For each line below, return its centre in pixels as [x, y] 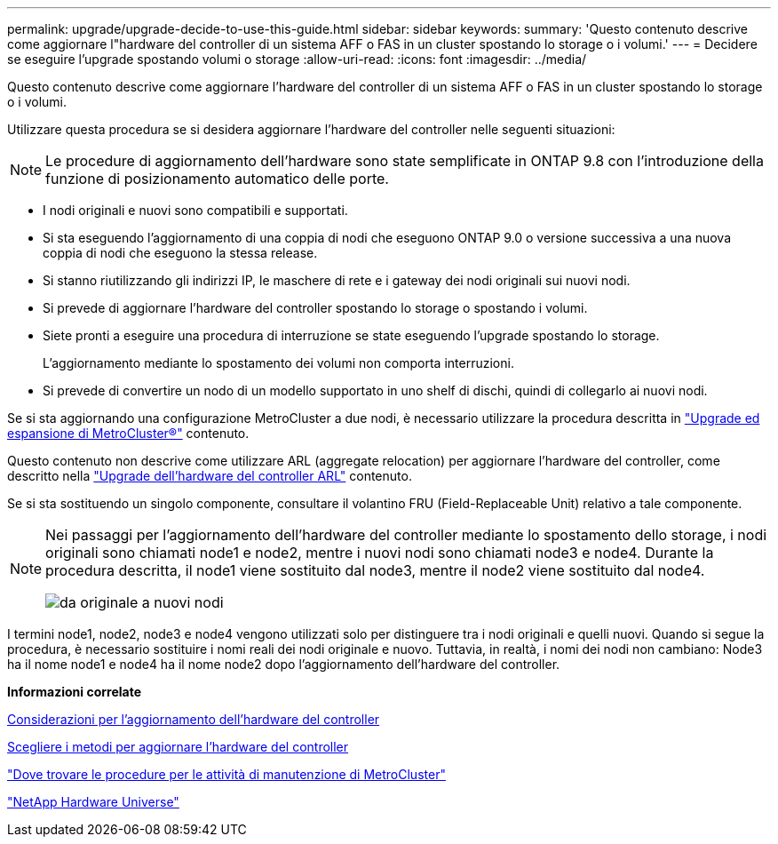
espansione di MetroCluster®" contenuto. [128, 433]
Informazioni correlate [75, 692]
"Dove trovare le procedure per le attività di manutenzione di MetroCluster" [226, 774]
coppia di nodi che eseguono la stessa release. [180, 253]
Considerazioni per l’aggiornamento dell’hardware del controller [194, 719]
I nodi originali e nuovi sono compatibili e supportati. [195, 210]
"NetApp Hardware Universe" [93, 802]
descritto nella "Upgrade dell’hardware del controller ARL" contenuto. [210, 476]
